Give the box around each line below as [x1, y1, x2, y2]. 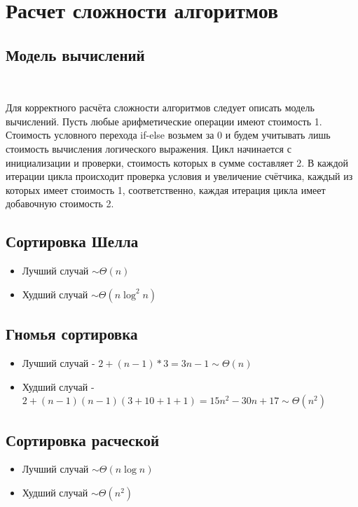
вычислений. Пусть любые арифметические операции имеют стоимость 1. [6, 113, 322, 128]
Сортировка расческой [6, 429, 160, 450]
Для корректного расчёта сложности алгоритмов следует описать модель [6, 100, 315, 115]
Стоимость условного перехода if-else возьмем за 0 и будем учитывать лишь [6, 127, 331, 142]
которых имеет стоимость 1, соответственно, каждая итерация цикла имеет [6, 182, 326, 197]
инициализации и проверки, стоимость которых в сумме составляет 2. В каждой [6, 155, 349, 169]
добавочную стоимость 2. [6, 196, 114, 211]
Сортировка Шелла [6, 230, 139, 252]
